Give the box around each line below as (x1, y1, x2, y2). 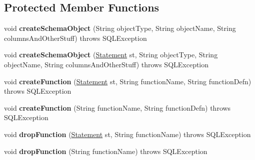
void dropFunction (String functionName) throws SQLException (4, 146, 207, 156)
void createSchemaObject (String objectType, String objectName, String (4, 23, 236, 33)
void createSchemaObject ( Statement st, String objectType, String (4, 49, 218, 60)
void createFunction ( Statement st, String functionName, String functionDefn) (4, 76, 251, 86)
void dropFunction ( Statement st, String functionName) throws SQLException (4, 129, 251, 139)
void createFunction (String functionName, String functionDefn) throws (4, 102, 231, 113)
